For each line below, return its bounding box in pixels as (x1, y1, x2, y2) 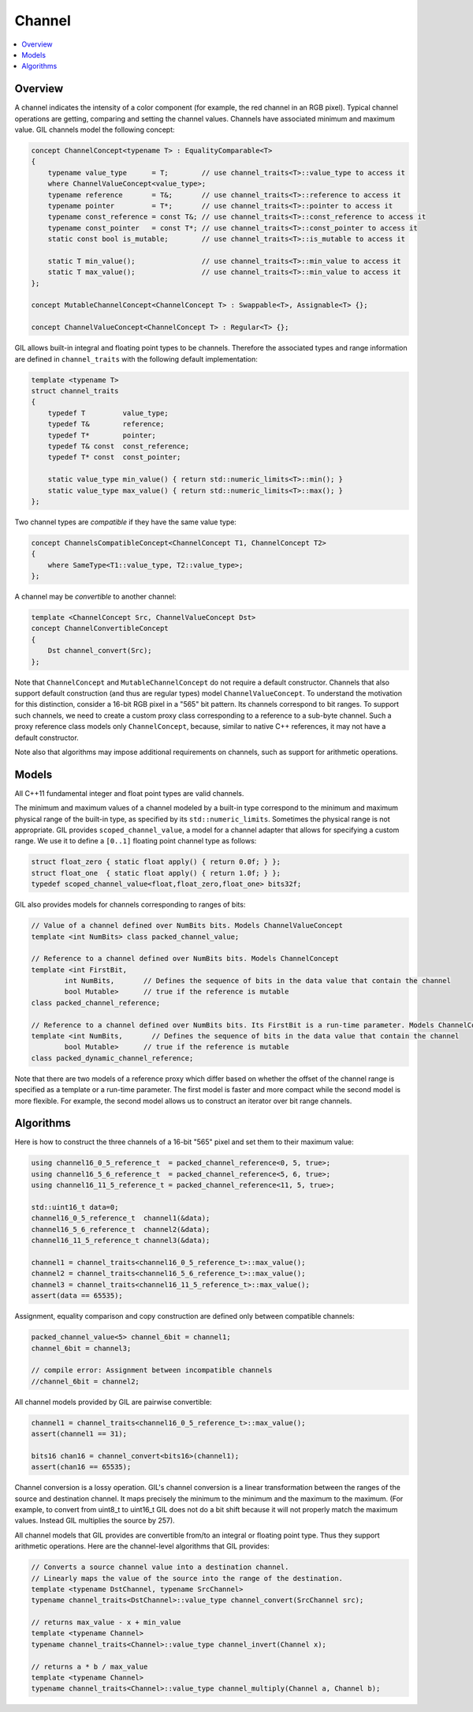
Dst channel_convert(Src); (47, 646, 153, 655)
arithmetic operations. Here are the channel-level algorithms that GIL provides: (14, 1541, 270, 1551)
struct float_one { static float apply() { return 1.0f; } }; (31, 869, 281, 877)
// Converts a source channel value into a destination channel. (31, 1563, 289, 1571)
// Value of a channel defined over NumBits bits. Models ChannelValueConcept (31, 921, 343, 930)
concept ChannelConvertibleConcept (31, 624, 169, 633)
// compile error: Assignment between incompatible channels (31, 1366, 273, 1375)
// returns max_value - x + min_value (31, 1618, 181, 1627)
